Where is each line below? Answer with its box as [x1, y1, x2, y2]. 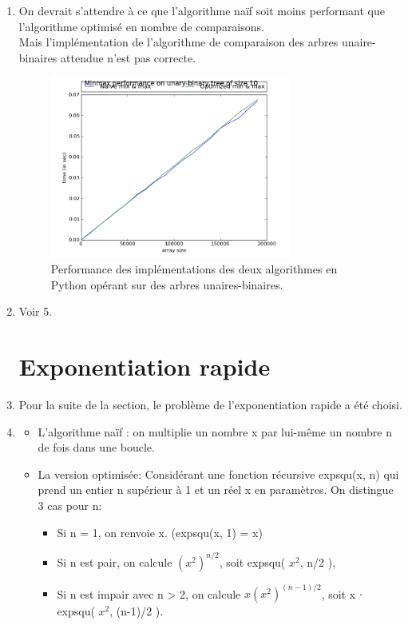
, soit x [321, 585, 356, 602]
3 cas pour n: [38, 497, 102, 514]
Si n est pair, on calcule [57, 553, 172, 570]
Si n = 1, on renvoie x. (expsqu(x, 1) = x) [57, 523, 263, 540]
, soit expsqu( [219, 553, 286, 570]
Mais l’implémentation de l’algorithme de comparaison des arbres [18, 34, 339, 50]
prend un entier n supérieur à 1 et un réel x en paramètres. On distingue [38, 481, 394, 498]
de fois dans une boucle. [38, 439, 155, 456]
